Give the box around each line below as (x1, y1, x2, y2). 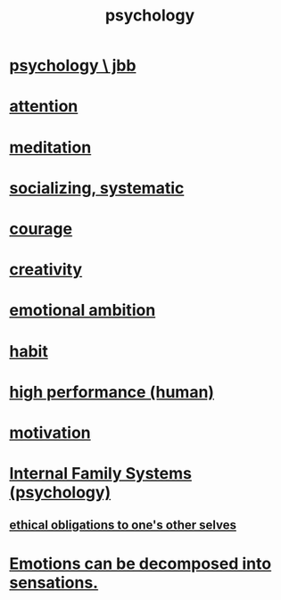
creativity (9, 259, 83, 280)
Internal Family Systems (9, 464, 192, 484)
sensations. (9, 572, 99, 593)
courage (9, 218, 73, 239)
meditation (9, 137, 92, 157)
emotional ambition (9, 300, 156, 321)
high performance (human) (9, 382, 215, 402)
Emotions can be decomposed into (9, 554, 272, 573)
